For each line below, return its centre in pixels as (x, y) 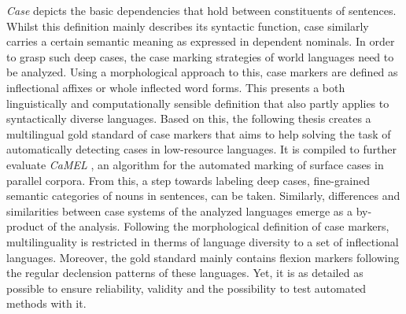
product (25, 226)
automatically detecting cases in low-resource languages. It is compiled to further (201, 149)
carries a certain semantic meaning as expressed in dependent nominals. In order (201, 41)
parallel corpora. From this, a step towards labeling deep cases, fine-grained (188, 180)
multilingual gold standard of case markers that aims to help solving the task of (199, 133)
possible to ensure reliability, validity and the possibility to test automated (186, 288)
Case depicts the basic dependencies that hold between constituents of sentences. (201, 10)
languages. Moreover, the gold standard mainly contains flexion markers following (203, 257)
